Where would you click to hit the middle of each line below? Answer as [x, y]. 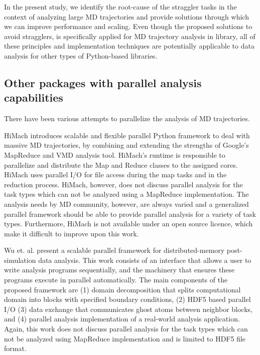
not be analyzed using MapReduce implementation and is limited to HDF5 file [125, 338]
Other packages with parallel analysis [103, 82]
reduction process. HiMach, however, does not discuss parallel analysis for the [123, 184]
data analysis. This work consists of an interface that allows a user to [145, 260]
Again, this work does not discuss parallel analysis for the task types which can [126, 329]
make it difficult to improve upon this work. [72, 233]
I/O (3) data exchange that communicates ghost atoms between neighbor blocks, [128, 309]
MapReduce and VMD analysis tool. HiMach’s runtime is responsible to [115, 154]
